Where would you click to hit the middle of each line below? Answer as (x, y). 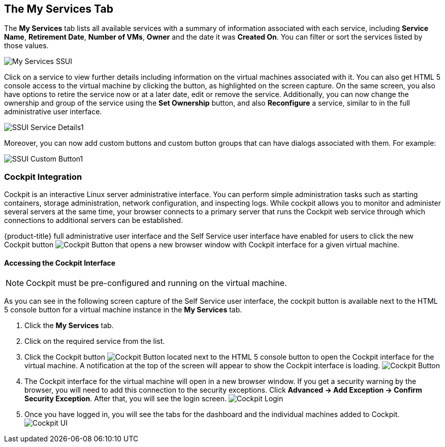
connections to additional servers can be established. (94, 220)
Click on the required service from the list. (95, 341)
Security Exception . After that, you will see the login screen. (125, 399)
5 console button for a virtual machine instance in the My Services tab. (123, 310)
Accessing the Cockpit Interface (60, 263)
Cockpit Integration (43, 177)
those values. (26, 46)
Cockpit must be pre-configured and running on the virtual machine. (156, 283)
